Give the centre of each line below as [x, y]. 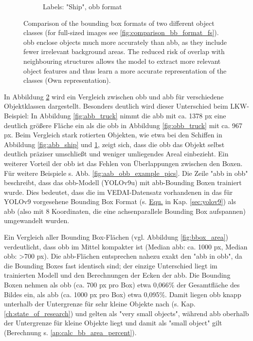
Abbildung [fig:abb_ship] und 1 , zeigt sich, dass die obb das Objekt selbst [114, 144]
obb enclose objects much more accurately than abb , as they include [125, 42]
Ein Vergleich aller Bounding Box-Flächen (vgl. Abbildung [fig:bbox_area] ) [116, 237]
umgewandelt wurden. [37, 220]
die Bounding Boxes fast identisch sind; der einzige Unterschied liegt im [111, 265]
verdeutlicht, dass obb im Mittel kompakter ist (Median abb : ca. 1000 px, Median [126, 246]
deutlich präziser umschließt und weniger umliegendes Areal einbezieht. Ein [116, 154]
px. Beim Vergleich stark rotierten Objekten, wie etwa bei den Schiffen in [113, 135]
